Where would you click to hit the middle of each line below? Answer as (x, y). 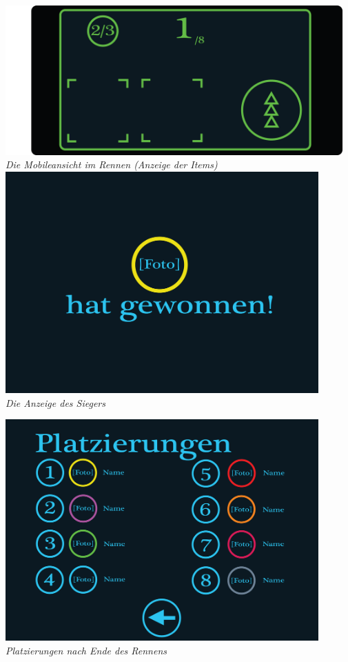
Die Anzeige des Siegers (55, 402)
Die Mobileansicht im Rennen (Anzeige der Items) (112, 164)
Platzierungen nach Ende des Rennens (86, 650)
